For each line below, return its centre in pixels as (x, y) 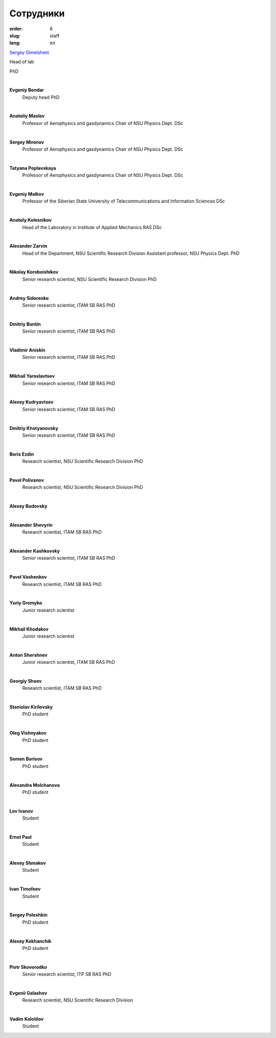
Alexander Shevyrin (31, 525)
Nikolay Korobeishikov (34, 272)
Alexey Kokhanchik (30, 941)
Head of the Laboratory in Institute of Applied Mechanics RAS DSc (92, 227)
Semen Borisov (26, 759)
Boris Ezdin (22, 454)
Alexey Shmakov (28, 863)
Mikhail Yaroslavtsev (32, 376)
